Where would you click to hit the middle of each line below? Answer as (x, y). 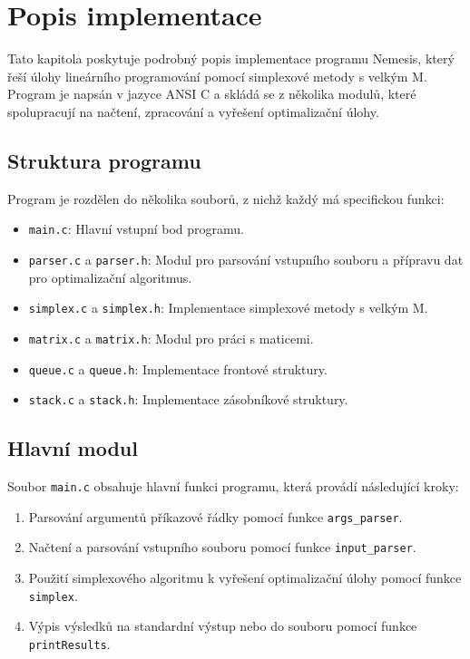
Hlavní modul (73, 448)
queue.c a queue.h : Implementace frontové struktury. (178, 368)
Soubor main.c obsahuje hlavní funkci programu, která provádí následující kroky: (233, 486)
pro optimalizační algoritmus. (110, 277)
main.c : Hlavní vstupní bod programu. (137, 229)
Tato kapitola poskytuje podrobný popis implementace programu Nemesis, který (231, 58)
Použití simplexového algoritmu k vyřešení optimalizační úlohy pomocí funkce (245, 577)
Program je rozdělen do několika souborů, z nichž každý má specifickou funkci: (226, 198)
